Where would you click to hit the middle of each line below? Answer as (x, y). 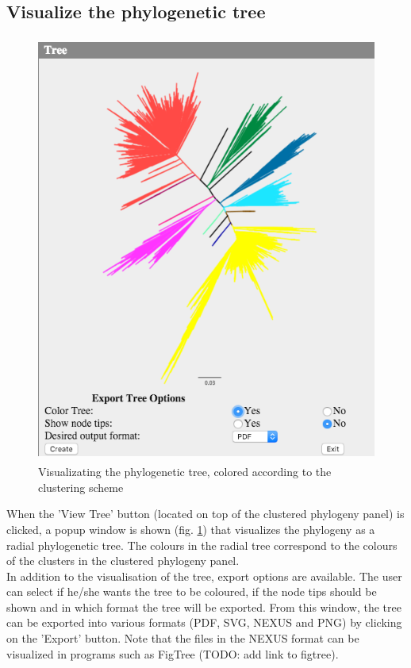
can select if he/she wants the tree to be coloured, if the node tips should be (192, 591)
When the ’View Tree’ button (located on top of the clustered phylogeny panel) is (205, 514)
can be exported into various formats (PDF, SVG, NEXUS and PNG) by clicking (204, 622)
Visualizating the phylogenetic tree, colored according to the (185, 472)
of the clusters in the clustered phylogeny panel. (123, 561)
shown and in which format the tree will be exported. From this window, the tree (204, 607)
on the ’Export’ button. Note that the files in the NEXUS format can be (183, 638)
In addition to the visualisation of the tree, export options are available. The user (204, 576)
